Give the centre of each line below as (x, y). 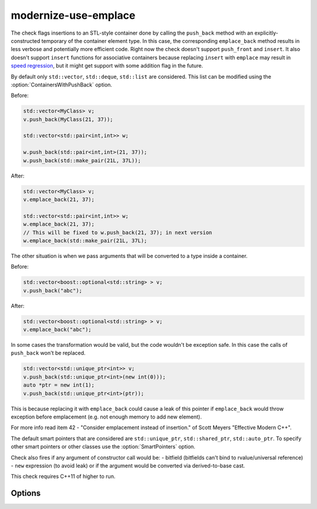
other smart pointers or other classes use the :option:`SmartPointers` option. (103, 447)
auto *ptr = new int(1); (59, 385)
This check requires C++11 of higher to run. (63, 477)
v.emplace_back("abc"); (58, 330)
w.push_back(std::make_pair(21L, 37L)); (82, 160)
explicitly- (266, 33)
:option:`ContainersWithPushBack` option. (62, 85)
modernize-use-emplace (73, 15)
